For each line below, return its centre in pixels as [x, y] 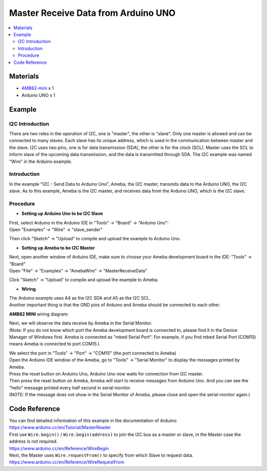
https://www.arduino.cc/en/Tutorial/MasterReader [60, 427]
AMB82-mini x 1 [38, 88]
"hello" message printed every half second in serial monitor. [70, 388]
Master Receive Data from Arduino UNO [92, 13]
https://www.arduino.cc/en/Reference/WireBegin [59, 448]
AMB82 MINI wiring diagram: [39, 314]
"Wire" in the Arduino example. [41, 161]
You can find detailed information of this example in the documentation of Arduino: [93, 420]
